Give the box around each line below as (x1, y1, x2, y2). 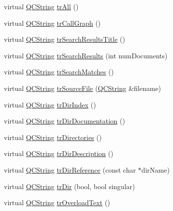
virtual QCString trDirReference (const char (4, 164, 136, 175)
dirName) (141, 164, 170, 175)
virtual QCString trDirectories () (4, 132, 102, 142)
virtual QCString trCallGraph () (4, 18, 101, 28)
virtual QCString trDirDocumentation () (4, 116, 125, 126)
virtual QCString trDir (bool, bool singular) (4, 181, 135, 191)
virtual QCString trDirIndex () (4, 99, 96, 109)
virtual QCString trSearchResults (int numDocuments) (4, 50, 168, 60)
